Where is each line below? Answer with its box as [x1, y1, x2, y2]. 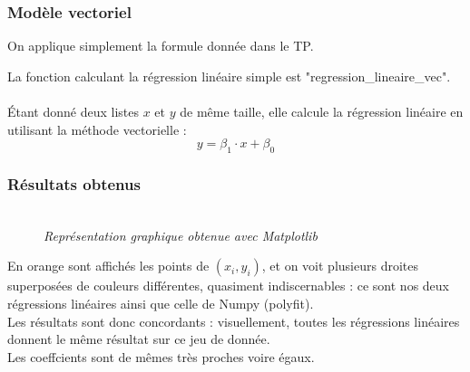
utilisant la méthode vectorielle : [7, 119, 187, 138]
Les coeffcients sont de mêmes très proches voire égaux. [7, 347, 315, 366]
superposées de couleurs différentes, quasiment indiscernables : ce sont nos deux [7, 276, 449, 295]
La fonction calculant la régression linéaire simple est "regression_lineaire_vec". [7, 66, 451, 85]
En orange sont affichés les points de [7, 256, 210, 275]
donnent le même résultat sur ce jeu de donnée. [7, 329, 270, 348]
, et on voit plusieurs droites [261, 256, 418, 275]
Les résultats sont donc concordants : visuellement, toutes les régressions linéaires [7, 311, 460, 330]
